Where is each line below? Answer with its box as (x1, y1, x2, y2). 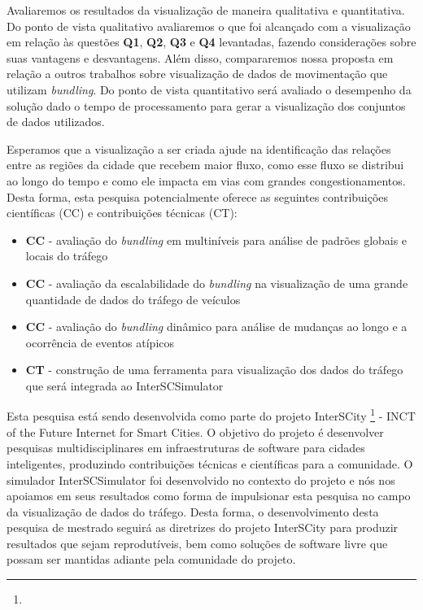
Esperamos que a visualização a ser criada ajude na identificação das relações (7, 140, 391, 157)
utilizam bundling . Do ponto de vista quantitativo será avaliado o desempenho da (7, 81, 412, 98)
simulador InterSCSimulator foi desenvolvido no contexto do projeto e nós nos (7, 471, 395, 488)
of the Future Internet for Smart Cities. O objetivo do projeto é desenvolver (7, 423, 384, 440)
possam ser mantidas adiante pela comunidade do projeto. (7, 551, 296, 568)
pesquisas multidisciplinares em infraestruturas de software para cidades (7, 439, 365, 456)
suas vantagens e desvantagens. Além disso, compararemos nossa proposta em (7, 49, 394, 66)
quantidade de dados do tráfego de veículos (25, 290, 241, 307)
